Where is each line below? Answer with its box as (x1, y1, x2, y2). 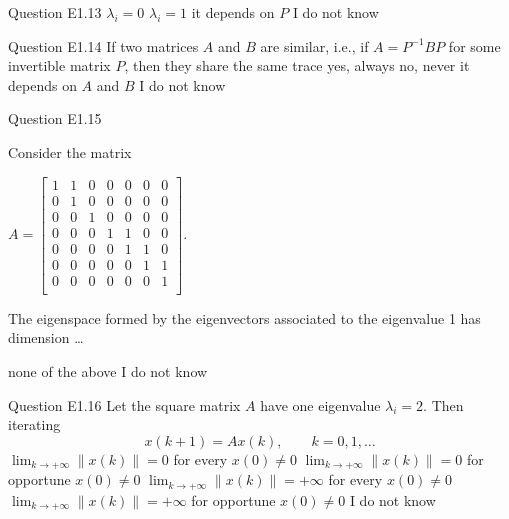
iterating (8, 414, 61, 435)
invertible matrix (8, 55, 111, 76)
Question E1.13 (8, 2, 102, 22)
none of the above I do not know (8, 361, 208, 381)
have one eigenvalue (260, 394, 381, 415)
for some (448, 35, 501, 56)
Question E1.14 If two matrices (8, 35, 199, 56)
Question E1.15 (8, 108, 102, 129)
